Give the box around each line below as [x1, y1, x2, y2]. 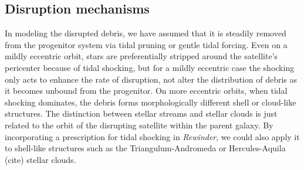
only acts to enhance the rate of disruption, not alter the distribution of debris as [5, 73, 298, 85]
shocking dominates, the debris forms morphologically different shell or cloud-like [5, 96, 296, 108]
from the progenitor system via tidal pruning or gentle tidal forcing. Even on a [5, 38, 288, 50]
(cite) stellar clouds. [5, 153, 76, 165]
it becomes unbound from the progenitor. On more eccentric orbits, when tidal [5, 84, 288, 97]
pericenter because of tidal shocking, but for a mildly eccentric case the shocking [5, 61, 295, 73]
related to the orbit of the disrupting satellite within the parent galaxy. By [5, 118, 273, 131]
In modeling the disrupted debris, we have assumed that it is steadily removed [5, 27, 286, 39]
